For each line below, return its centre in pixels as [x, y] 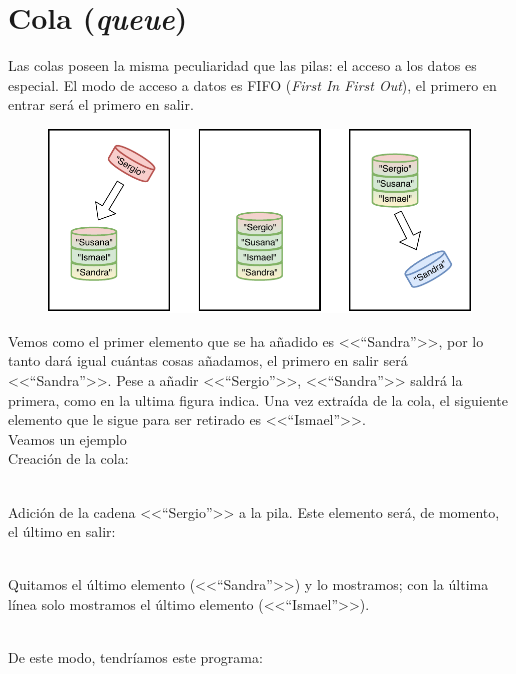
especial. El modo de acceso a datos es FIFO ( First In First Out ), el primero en [252, 84]
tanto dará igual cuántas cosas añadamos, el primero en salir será [208, 360]
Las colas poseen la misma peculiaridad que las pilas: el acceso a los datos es [242, 65]
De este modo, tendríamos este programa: [135, 657]
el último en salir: [62, 531]
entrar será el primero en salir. [101, 104]
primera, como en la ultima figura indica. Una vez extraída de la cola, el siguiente [258, 399]
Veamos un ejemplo [67, 438]
